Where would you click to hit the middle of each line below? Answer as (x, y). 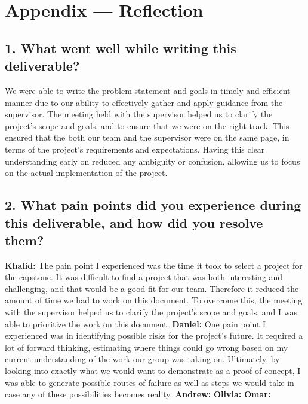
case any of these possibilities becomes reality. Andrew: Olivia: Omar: (138, 394)
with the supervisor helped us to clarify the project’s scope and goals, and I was (151, 312)
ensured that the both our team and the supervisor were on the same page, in (147, 137)
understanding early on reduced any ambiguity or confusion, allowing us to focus (153, 161)
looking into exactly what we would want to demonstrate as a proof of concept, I (153, 371)
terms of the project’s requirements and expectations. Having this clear (135, 149)
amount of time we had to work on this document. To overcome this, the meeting (154, 300)
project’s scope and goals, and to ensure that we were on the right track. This (147, 125)
